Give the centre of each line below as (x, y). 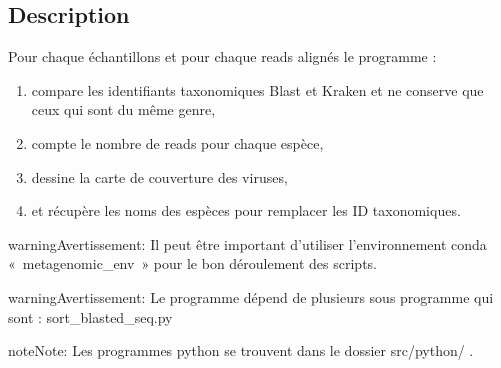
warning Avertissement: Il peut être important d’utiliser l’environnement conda (247, 243)
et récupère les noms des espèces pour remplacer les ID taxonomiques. (246, 210)
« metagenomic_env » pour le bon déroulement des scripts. (193, 263)
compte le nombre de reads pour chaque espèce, (177, 142)
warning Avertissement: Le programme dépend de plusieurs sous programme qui (251, 296)
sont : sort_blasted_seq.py (90, 316)
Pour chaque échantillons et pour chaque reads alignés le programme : (222, 56)
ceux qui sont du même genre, (123, 109)
